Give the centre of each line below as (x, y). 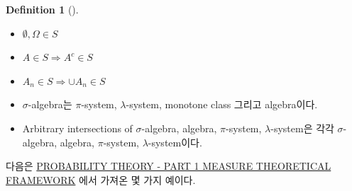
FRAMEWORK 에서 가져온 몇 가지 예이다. (101, 179)
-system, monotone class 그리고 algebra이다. (222, 104)
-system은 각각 (302, 128)
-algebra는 (50, 104)
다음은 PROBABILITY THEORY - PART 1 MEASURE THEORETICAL (169, 166)
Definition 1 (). (42, 9)
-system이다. (175, 142)
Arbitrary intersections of (77, 128)
